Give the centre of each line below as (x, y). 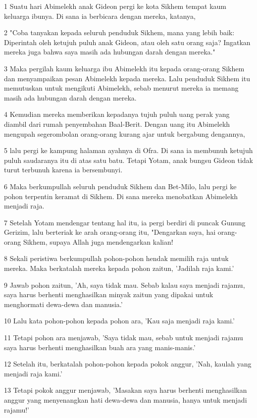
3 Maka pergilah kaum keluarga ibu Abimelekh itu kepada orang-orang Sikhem (124, 68)
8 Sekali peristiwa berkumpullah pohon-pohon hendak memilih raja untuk (116, 258)
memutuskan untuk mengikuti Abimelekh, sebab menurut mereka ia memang (121, 88)
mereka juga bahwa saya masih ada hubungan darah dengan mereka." (110, 52)
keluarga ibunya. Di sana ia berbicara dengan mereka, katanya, (100, 16)
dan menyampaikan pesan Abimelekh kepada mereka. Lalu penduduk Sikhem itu (127, 78)
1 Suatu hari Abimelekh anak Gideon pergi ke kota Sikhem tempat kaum (115, 6)
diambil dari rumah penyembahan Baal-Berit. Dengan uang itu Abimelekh (117, 124)
